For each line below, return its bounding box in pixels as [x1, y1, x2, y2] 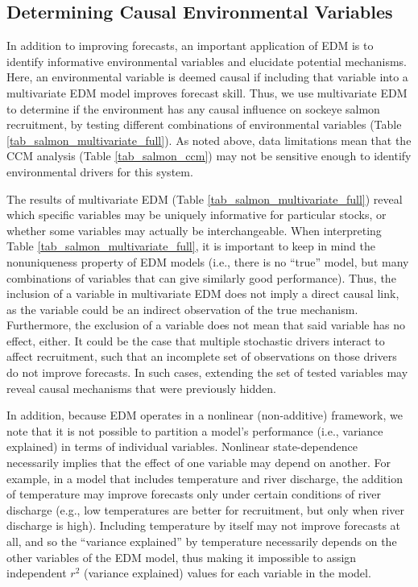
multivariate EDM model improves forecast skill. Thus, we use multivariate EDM [6, 84, 408, 101]
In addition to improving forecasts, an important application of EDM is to [6, 37, 374, 54]
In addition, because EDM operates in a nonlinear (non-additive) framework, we [6, 407, 403, 424]
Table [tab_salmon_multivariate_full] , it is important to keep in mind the [6, 238, 375, 254]
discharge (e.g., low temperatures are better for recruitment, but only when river [6, 501, 405, 518]
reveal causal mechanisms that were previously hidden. [6, 379, 276, 396]
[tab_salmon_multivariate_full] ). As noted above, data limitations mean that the [6, 131, 412, 148]
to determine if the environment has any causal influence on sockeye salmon [6, 100, 380, 117]
